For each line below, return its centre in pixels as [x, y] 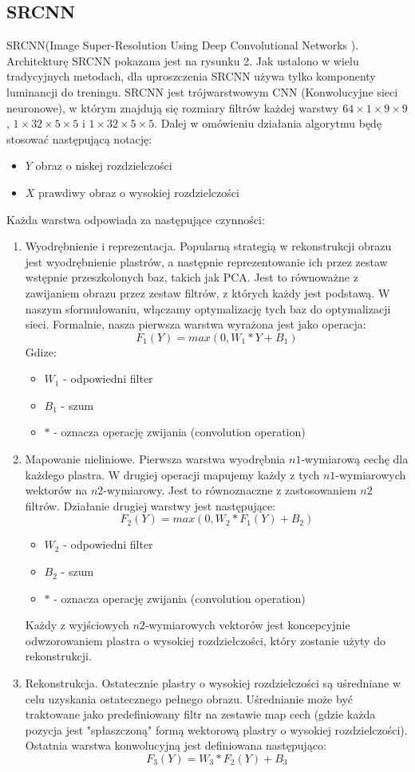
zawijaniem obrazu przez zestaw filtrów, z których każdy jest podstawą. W [207, 292]
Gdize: [41, 351]
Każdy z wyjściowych [77, 625]
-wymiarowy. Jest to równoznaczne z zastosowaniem [230, 490]
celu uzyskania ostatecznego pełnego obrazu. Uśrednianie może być [189, 698]
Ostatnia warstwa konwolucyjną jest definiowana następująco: [176, 745]
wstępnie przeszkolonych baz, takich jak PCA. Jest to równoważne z [192, 277]
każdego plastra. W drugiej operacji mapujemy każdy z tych [172, 474]
